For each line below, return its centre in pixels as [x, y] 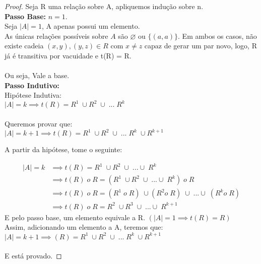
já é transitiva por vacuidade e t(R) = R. [68, 55]
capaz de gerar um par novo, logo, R [201, 46]
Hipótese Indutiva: [33, 95]
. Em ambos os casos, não [217, 36]
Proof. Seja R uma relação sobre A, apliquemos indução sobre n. [104, 6]
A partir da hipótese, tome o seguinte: [63, 149]
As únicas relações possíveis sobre [56, 36]
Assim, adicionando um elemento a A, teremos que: [84, 227]
